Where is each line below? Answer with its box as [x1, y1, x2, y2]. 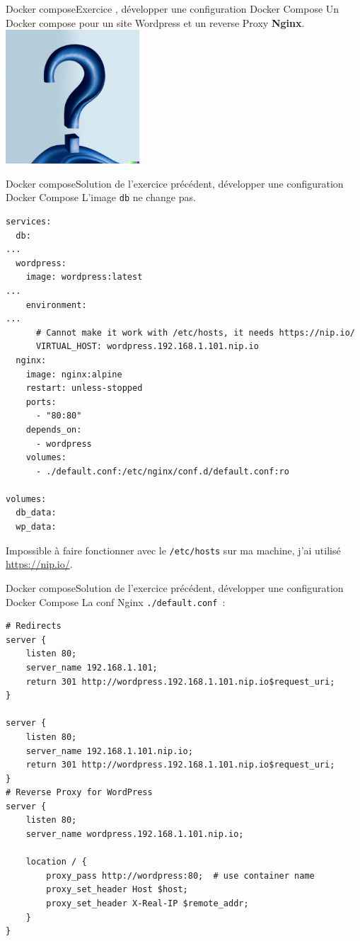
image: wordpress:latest [25, 272, 143, 283]
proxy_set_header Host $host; [46, 884, 188, 895]
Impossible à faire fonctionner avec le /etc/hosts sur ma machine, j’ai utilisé [6, 542, 341, 557]
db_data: [16, 508, 57, 518]
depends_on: [25, 424, 82, 435]
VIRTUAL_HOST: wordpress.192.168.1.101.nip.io [35, 341, 259, 352]
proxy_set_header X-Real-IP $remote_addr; [46, 899, 249, 909]
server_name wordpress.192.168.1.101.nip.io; [25, 829, 244, 840]
